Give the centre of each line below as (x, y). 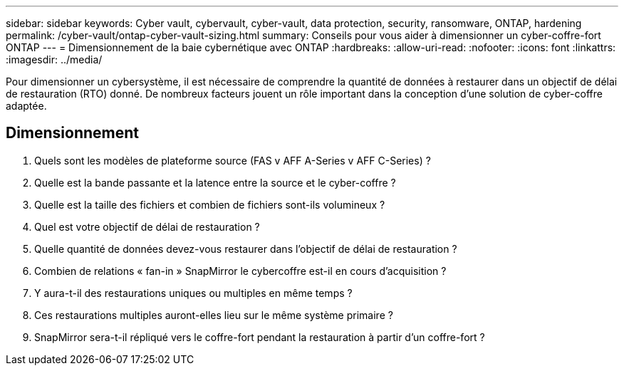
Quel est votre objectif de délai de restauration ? (147, 226)
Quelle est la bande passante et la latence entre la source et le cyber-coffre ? (215, 182)
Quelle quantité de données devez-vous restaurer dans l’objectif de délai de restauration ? (246, 249)
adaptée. (26, 106)
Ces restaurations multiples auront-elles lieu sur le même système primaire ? (214, 315)
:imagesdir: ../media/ (54, 59)
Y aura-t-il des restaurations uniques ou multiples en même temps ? (193, 293)
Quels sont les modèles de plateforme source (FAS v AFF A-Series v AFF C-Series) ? (233, 160)
